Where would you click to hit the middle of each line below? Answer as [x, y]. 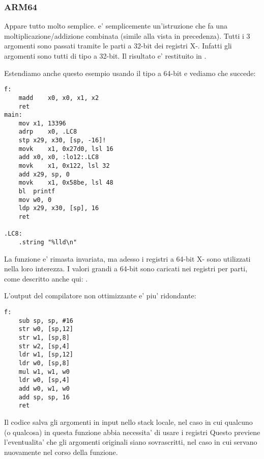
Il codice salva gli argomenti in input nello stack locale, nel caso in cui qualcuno [128, 422]
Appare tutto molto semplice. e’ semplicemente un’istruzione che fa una [116, 26]
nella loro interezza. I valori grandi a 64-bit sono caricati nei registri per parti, [126, 269]
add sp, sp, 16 [44, 397]
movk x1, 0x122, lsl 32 [64, 166]
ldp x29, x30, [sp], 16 [59, 208]
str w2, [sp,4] [44, 346]
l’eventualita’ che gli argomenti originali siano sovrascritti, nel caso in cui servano [131, 442]
